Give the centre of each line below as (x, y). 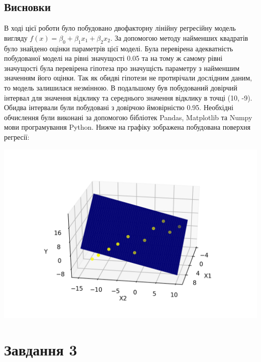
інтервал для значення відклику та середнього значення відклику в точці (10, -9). (128, 97)
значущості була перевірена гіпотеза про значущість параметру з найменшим (122, 68)
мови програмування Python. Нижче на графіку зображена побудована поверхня (127, 127)
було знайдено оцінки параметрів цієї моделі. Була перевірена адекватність (119, 48)
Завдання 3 (41, 349)
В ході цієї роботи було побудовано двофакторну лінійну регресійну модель (120, 28)
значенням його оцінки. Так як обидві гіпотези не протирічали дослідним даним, (128, 78)
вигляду (16, 37)
